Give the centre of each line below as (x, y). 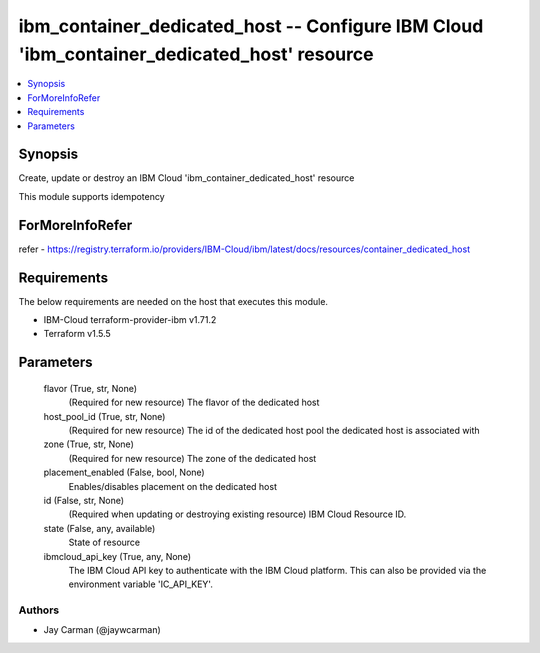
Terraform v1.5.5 (77, 334)
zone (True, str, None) (88, 444)
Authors (39, 610)
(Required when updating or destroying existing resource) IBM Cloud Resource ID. (237, 514)
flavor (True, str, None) (90, 388)
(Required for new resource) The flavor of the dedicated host (194, 402)
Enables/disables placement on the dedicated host (172, 486)
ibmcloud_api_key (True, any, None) (117, 556)
